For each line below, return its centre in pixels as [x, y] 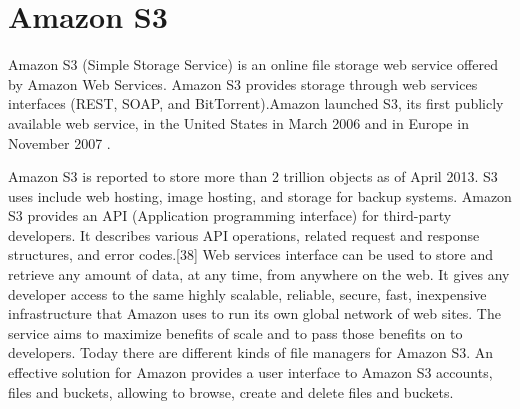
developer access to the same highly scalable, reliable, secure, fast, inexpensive [247, 293]
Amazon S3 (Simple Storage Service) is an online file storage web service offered [253, 64]
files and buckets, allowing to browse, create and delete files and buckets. [231, 391]
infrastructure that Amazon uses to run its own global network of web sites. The [254, 313]
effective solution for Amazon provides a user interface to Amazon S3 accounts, [250, 372]
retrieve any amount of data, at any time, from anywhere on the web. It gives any [259, 274]
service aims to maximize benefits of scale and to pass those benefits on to [235, 332]
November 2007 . [59, 142]
